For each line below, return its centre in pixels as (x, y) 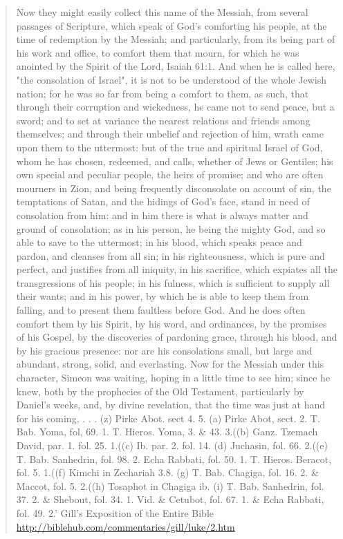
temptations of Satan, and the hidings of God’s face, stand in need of (163, 201)
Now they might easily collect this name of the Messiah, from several (162, 12)
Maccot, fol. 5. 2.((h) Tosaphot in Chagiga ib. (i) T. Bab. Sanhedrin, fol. (170, 485)
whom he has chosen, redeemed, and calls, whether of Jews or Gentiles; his (175, 161)
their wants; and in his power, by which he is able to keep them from (163, 296)
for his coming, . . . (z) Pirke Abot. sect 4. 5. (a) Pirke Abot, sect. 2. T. (168, 418)
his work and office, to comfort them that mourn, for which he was (158, 52)
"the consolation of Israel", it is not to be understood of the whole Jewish (171, 79)
